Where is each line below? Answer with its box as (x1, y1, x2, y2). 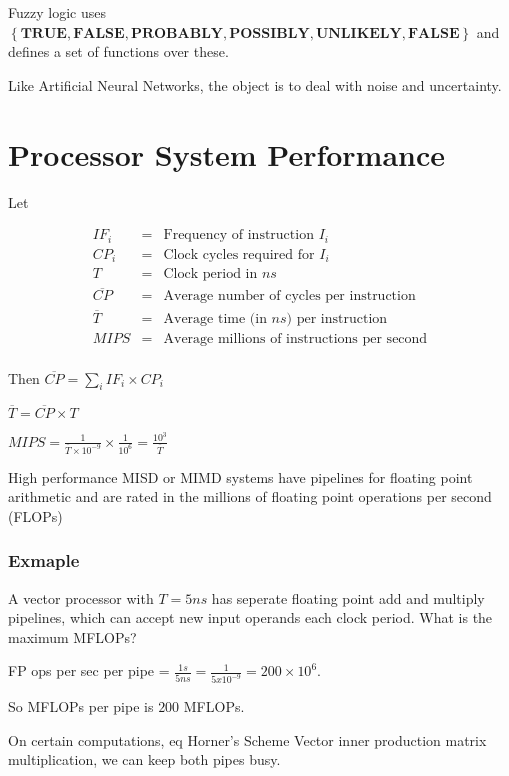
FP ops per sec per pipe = (8, 660, 170, 681)
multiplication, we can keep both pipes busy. (8, 749, 281, 770)
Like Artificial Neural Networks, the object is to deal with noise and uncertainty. (8, 74, 502, 95)
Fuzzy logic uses (8, 2, 106, 22)
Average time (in (163, 311, 267, 326)
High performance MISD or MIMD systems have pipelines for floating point (8, 466, 473, 487)
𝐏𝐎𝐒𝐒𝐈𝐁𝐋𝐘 (229, 26, 310, 41)
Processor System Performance (8, 133, 446, 174)
